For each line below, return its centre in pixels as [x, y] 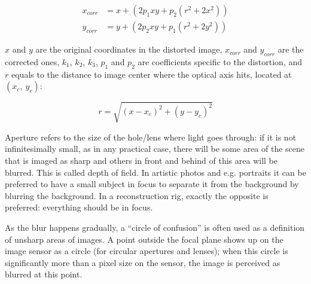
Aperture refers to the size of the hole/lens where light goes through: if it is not [151, 137]
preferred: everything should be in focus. [79, 207]
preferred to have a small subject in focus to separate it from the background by [152, 184]
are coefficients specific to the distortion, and [220, 61]
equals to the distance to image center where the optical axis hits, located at [151, 74]
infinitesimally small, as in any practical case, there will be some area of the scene [155, 149]
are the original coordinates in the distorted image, [129, 49]
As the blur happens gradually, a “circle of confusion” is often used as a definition [155, 227]
